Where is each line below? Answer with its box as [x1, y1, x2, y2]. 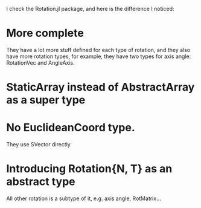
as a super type [6, 93, 86, 107]
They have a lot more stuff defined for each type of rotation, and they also [6, 46, 191, 53]
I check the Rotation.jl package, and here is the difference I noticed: [6, 5, 174, 12]
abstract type [6, 175, 75, 189]
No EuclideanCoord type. [6, 121, 135, 135]
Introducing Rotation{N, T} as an [6, 162, 173, 176]
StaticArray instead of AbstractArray [6, 80, 195, 94]
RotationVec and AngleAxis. [6, 59, 75, 66]
